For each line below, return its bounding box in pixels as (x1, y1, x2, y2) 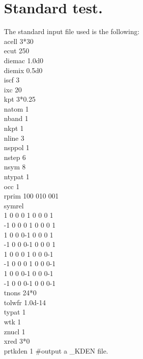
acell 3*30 (4, 36, 33, 46)
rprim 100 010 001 (4, 191, 59, 201)
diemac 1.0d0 (4, 55, 44, 65)
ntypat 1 (4, 171, 29, 182)
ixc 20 (4, 84, 22, 94)
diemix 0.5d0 (4, 65, 43, 75)
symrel (4, 200, 24, 210)
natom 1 (4, 103, 29, 114)
